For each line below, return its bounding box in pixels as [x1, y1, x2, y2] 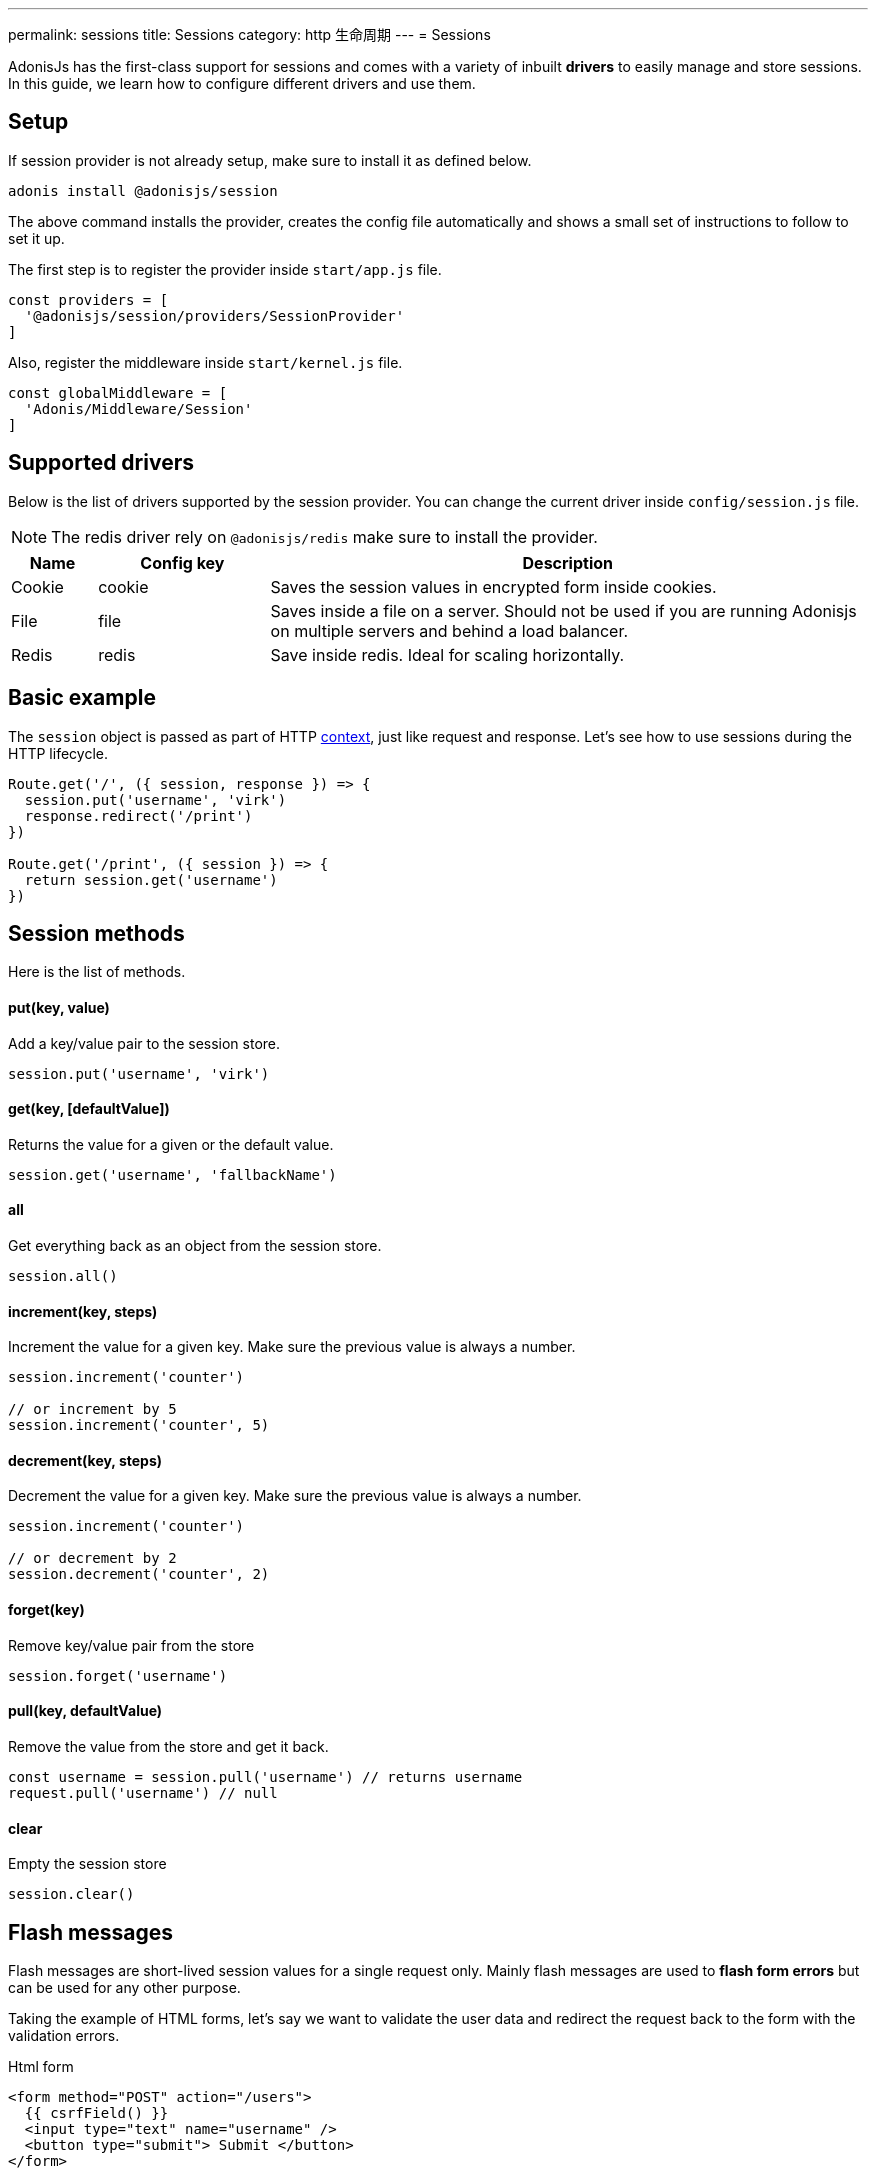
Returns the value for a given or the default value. [8, 1135, 334, 1153]
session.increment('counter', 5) [8, 1417, 270, 1434]
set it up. [8, 229, 65, 247]
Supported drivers [8, 450, 194, 476]
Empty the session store [8, 1855, 167, 1873]
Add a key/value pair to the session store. [8, 1034, 281, 1052]
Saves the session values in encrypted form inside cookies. [270, 576, 717, 597]
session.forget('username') [8, 1667, 228, 1684]
